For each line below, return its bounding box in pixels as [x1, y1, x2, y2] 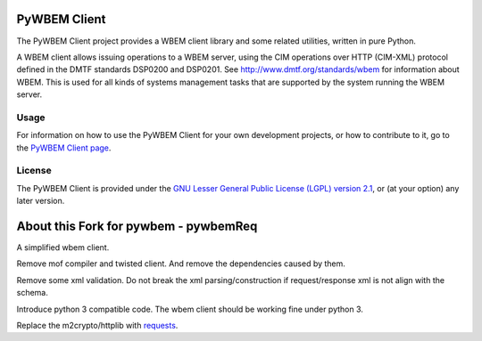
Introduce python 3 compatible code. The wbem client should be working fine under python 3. [16, 304, 363, 314]
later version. [16, 196, 65, 207]
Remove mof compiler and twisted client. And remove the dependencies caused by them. [16, 258, 345, 269]
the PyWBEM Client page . [16, 142, 112, 153]
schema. [16, 288, 48, 298]
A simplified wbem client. [16, 242, 110, 253]
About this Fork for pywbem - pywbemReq [16, 218, 258, 233]
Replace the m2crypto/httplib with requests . [16, 321, 179, 330]
